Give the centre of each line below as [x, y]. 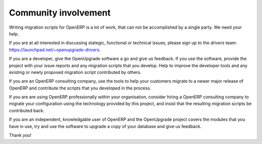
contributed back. [27, 110]
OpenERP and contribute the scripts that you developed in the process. [80, 88]
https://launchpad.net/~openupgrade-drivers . [55, 50]
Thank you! [20, 135]
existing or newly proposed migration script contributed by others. [75, 72]
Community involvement [60, 13]
